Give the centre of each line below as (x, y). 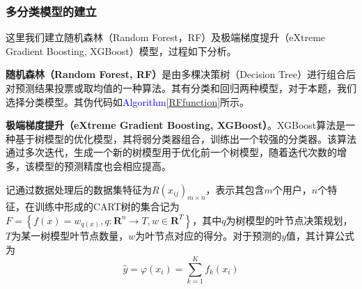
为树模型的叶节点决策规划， (289, 220)
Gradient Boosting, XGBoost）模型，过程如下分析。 (121, 50)
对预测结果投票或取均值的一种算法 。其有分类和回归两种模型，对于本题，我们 (181, 88)
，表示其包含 (235, 189)
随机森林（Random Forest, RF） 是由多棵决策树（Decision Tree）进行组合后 (181, 74)
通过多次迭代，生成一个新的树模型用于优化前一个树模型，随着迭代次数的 (171, 152)
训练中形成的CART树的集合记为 (107, 206)
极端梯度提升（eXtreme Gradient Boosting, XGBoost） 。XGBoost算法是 (176, 125)
